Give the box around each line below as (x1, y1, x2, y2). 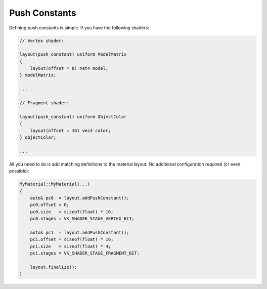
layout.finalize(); (30, 264, 78, 270)
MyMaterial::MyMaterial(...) (19, 181, 90, 187)
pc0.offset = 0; (30, 202, 69, 207)
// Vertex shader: (19, 38, 64, 43)
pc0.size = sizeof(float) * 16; (30, 209, 114, 214)
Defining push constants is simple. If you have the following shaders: (9, 25, 149, 31)
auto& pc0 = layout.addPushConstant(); (30, 195, 130, 201)
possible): (9, 168, 30, 174)
